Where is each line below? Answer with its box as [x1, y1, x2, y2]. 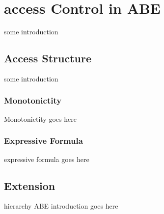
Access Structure [4, 51, 91, 66]
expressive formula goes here [4, 154, 89, 164]
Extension [4, 178, 55, 193]
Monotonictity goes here [4, 113, 77, 124]
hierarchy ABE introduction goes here [4, 201, 118, 211]
